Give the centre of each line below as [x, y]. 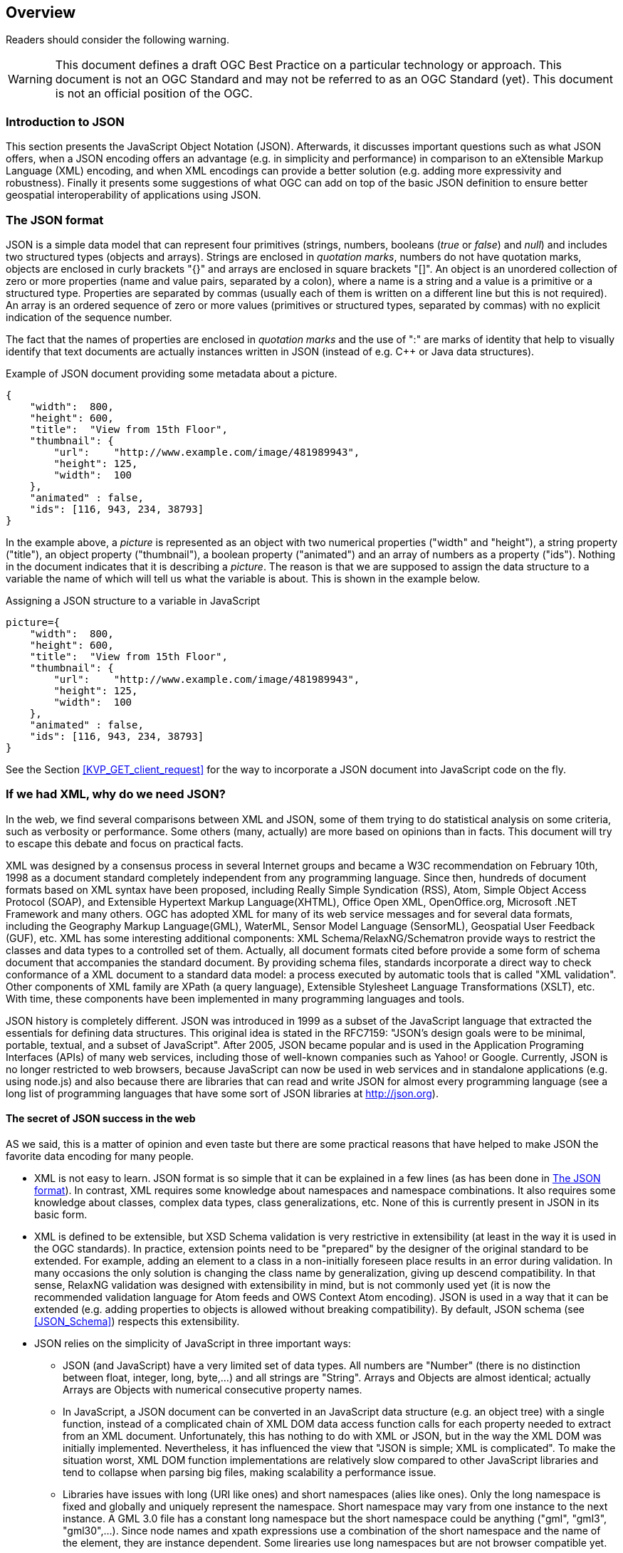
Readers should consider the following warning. [117, 40]
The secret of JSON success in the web [101, 1119]
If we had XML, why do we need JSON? [116, 794]
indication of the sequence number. [89, 317]
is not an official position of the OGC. [154, 94]
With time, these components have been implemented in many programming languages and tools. [235, 998]
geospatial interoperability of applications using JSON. [133, 195]
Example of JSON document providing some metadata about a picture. [172, 373]
